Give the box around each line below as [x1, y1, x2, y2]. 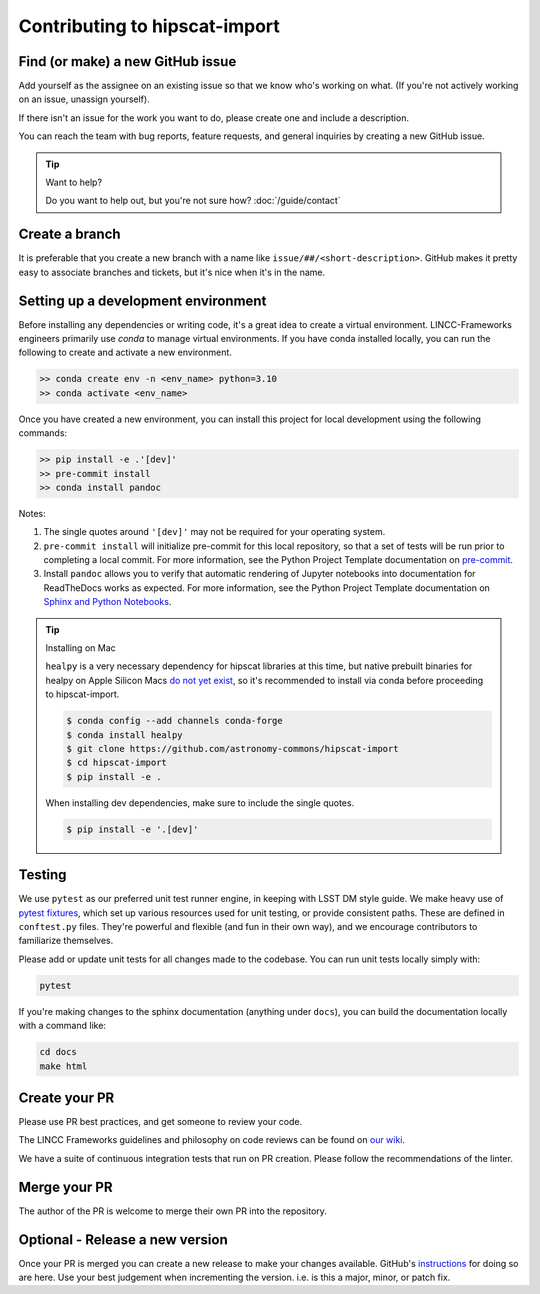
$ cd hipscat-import [66, 757, 167, 769]
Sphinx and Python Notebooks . [43, 596, 172, 608]
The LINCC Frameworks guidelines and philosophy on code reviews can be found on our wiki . [18, 1134, 405, 1146]
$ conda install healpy [66, 729, 184, 740]
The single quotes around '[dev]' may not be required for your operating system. [43, 526, 386, 538]
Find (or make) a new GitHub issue [18, 53, 237, 70]
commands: [18, 427, 68, 439]
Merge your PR [18, 1178, 114, 1195]
